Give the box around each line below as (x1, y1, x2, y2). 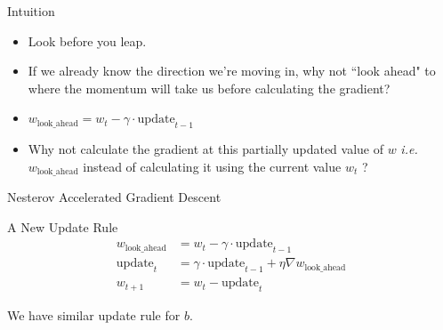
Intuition (7, 2, 55, 20)
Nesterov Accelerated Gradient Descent (7, 188, 221, 206)
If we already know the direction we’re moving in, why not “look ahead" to (28, 61, 436, 80)
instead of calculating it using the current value (83, 157, 342, 175)
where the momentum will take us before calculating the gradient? (28, 78, 391, 97)
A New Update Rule (7, 217, 118, 236)
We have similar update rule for (7, 305, 181, 324)
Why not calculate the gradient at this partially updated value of (28, 140, 383, 158)
